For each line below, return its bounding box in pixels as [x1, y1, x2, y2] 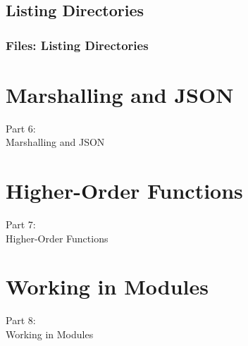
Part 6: [6, 121, 36, 135]
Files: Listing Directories [6, 36, 149, 54]
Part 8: [6, 313, 36, 328]
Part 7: [6, 217, 36, 232]
